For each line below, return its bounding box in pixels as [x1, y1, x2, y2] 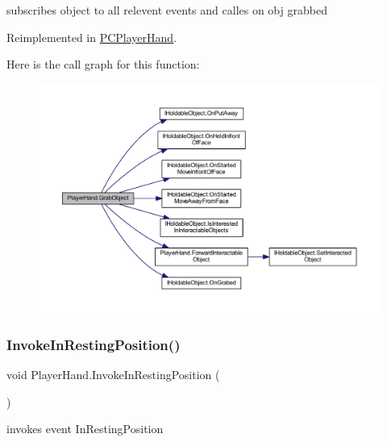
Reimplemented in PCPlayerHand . [6, 28, 177, 45]
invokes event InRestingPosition [6, 420, 164, 437]
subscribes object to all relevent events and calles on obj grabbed [6, 2, 327, 18]
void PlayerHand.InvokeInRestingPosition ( [6, 366, 220, 383]
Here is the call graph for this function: [6, 56, 200, 73]
